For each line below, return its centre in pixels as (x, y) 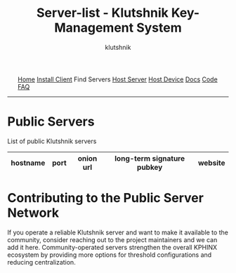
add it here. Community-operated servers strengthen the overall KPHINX (112, 247)
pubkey (150, 167)
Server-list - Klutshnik (102, 13)
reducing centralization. (41, 262)
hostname (28, 163)
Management (94, 28)
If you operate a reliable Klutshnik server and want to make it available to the (118, 232)
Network (33, 213)
